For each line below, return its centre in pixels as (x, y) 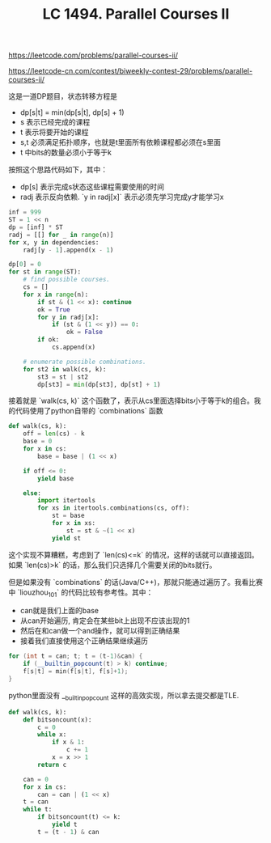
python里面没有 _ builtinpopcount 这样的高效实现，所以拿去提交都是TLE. (124, 696)
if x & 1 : (68, 742)
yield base (56, 478)
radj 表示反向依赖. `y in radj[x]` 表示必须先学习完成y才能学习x (122, 197)
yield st (66, 538)
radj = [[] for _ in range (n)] (61, 235)
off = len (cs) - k (54, 434)
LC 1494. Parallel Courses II (136, 14)
